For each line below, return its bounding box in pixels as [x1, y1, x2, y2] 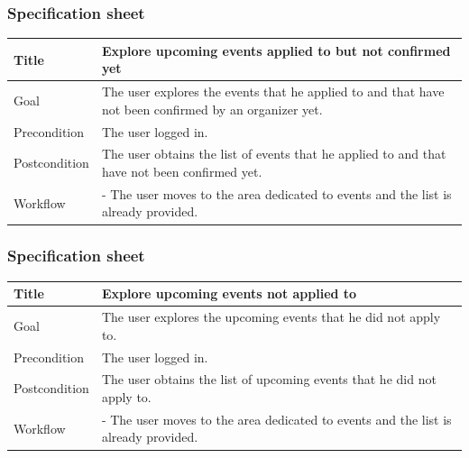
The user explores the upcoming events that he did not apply [101, 307, 441, 326]
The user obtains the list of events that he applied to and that [101, 144, 446, 163]
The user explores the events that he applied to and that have [101, 82, 445, 101]
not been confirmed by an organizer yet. [101, 99, 323, 118]
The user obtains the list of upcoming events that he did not [101, 370, 437, 389]
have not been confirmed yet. [101, 162, 262, 181]
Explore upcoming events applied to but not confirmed [101, 41, 451, 60]
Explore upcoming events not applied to [101, 284, 357, 303]
